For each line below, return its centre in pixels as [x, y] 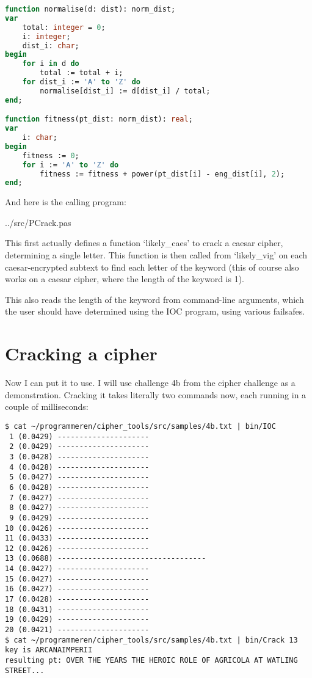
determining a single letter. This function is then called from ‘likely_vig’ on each [156, 255]
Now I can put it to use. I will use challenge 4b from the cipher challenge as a [150, 383]
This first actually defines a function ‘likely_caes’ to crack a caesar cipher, [144, 243]
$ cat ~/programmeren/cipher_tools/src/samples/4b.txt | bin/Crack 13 [151, 640]
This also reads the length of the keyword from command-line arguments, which [154, 299]
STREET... [25, 670]
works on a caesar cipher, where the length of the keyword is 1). [125, 279]
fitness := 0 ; [51, 155]
